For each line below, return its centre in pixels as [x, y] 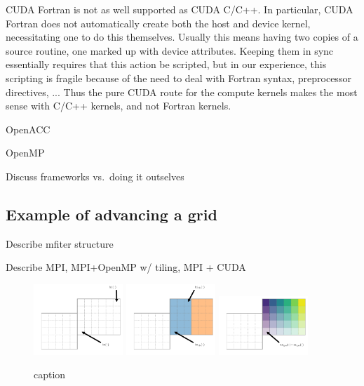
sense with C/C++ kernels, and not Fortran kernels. [119, 106]
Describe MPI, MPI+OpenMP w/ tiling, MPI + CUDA [126, 267]
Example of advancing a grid [112, 214]
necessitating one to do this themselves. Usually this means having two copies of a [182, 37]
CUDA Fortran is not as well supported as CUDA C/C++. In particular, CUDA [180, 9]
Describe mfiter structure [60, 243]
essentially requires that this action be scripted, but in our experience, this [166, 64]
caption [50, 374]
